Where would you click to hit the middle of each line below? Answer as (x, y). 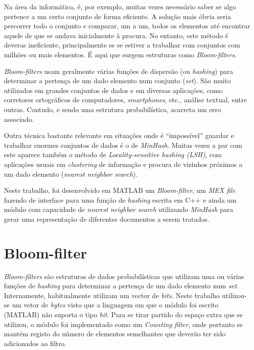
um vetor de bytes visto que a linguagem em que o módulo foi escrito (115, 305)
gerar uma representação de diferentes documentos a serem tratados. (107, 219)
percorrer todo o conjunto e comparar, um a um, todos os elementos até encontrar (127, 26)
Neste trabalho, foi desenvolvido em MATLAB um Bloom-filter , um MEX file (120, 190)
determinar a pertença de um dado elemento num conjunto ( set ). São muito (117, 81)
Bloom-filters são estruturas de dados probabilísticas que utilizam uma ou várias (124, 276)
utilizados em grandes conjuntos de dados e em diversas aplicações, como (113, 90)
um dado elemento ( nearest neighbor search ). (71, 174)
